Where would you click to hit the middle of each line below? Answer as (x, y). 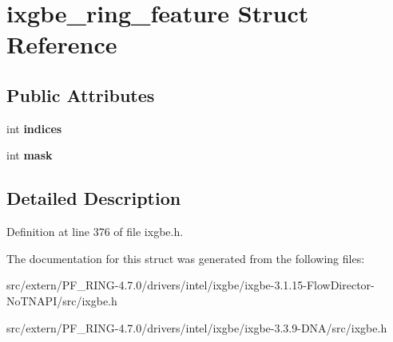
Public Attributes (81, 94)
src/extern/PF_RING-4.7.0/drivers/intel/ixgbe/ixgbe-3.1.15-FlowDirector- (191, 285)
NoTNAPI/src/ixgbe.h (62, 300)
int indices (34, 128)
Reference (62, 44)
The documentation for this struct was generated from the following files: (186, 258)
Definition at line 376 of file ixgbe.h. (95, 232)
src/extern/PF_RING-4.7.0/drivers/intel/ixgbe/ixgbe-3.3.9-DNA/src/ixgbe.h (197, 327)
